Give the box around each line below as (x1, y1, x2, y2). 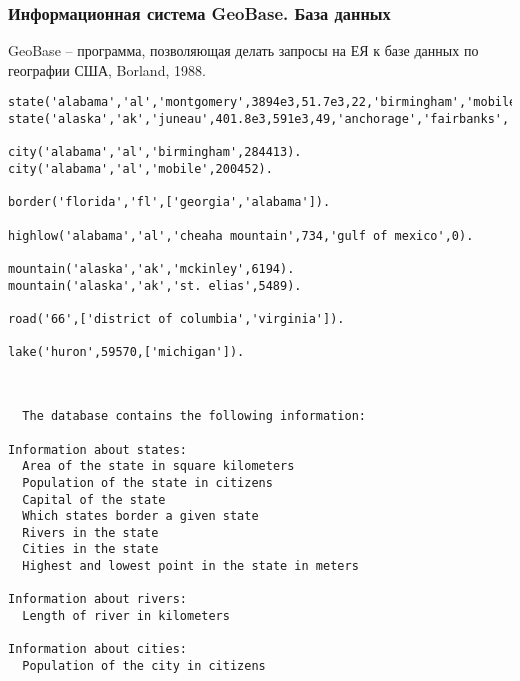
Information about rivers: (8, 592, 187, 607)
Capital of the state (22, 492, 166, 507)
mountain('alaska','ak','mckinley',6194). (8, 261, 295, 276)
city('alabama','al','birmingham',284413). (8, 145, 302, 160)
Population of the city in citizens (22, 659, 266, 674)
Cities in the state (22, 542, 159, 557)
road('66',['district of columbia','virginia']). (8, 311, 345, 326)
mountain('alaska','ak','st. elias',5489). (8, 278, 302, 293)
